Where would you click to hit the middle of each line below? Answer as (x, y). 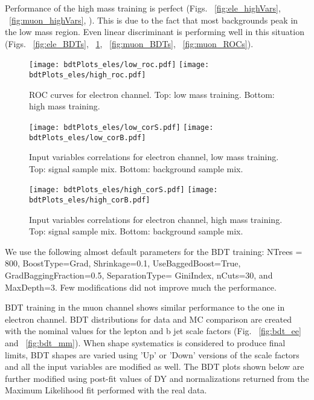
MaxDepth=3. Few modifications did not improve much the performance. (141, 287)
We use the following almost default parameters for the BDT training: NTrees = (154, 251)
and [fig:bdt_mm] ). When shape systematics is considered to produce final (145, 343)
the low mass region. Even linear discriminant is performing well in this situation (155, 32)
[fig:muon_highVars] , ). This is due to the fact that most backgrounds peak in (154, 20)
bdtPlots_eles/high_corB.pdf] (90, 200)
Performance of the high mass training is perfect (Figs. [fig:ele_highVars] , (143, 8)
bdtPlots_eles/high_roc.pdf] (88, 75)
